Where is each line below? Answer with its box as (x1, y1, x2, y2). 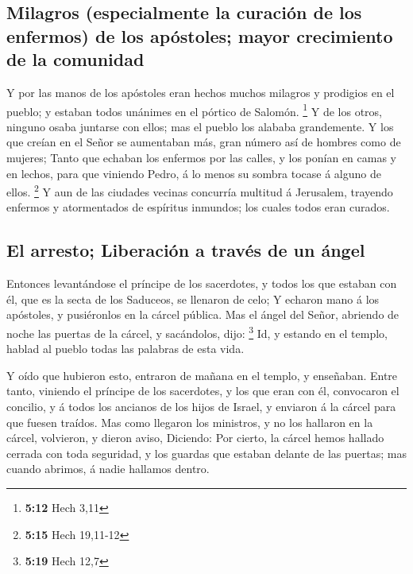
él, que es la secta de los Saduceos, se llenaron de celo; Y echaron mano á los (6, 290, 380, 307)
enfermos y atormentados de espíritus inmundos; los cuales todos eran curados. (6, 199, 390, 215)
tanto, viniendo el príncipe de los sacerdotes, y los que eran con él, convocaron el (6, 382, 399, 399)
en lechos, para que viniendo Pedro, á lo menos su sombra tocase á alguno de (6, 165, 381, 181)
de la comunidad (6, 47, 145, 72)
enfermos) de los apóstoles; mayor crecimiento (6, 23, 393, 48)
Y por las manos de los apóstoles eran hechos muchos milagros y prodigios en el (6, 83, 395, 100)
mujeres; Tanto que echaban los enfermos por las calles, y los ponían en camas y (6, 149, 396, 166)
